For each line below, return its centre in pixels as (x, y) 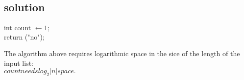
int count (18, 27)
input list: (19, 63)
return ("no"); (24, 37)
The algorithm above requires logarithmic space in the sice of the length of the (122, 53)
